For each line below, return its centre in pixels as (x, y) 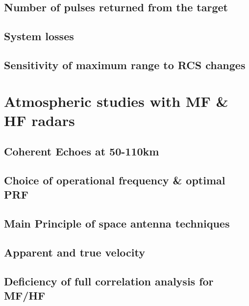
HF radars (39, 120)
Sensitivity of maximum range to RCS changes (125, 64)
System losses (39, 36)
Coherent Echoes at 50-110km (82, 151)
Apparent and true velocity (75, 252)
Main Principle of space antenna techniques (117, 223)
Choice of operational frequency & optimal (115, 180)
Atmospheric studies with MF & (116, 101)
